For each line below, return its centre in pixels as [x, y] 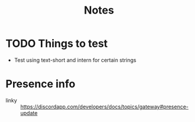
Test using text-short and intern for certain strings [75, 60]
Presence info [40, 84]
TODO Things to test [57, 44]
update [29, 113]
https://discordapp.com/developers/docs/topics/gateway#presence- [105, 107]
